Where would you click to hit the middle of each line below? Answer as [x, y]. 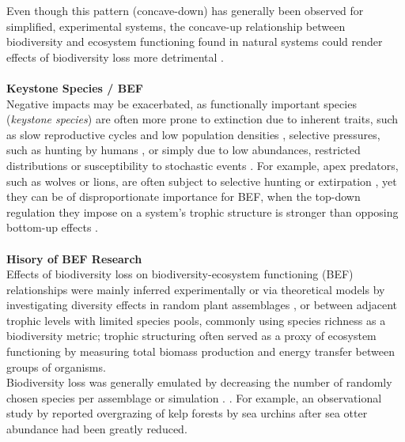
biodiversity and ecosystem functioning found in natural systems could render [195, 42]
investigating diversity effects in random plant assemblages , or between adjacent [202, 305]
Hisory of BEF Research [74, 258]
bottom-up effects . [52, 227]
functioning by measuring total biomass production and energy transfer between [201, 351]
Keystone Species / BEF [75, 87]
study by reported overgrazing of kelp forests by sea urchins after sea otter [187, 413]
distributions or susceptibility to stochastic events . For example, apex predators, [202, 165]
